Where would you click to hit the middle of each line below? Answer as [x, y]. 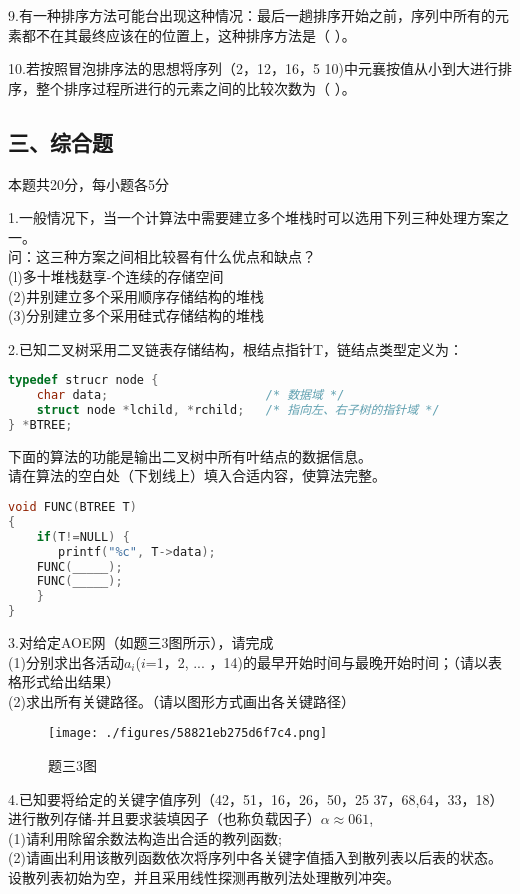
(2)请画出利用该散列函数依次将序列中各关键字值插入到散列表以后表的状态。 [255, 857]
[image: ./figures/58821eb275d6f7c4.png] [188, 733]
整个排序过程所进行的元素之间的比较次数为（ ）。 [195, 87]
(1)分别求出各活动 [66, 661]
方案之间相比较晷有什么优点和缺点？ [196, 256]
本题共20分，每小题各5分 [88, 183]
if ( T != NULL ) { [83, 536]
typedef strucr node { [83, 380]
